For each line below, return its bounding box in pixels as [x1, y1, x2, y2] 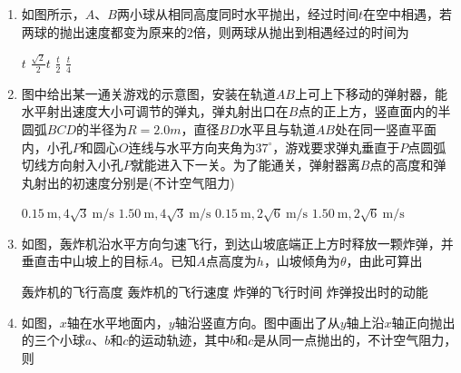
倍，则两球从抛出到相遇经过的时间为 [192, 22, 409, 41]
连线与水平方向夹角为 [128, 137, 256, 156]
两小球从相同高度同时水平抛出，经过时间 [116, 5, 358, 23]
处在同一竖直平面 [334, 119, 436, 138]
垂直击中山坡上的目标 [21, 251, 149, 270]
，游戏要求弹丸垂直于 [272, 137, 400, 156]
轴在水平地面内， [66, 312, 169, 331]
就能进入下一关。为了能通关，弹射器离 [131, 155, 360, 174]
